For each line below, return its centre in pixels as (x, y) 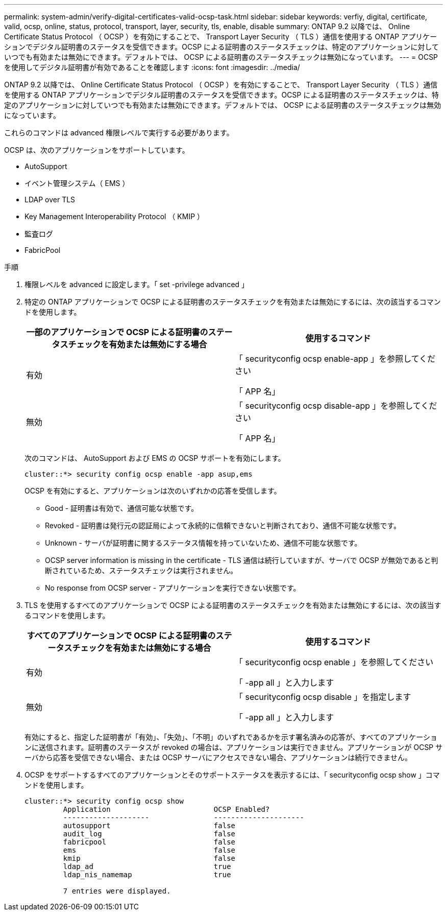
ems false (149, 850)
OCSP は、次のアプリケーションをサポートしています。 (97, 150)
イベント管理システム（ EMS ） (77, 183)
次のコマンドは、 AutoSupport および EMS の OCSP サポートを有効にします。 (155, 458)
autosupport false (149, 826)
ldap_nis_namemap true (147, 875)
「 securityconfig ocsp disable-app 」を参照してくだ (336, 406)
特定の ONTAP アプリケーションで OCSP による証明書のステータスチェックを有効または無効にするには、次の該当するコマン (233, 302)
